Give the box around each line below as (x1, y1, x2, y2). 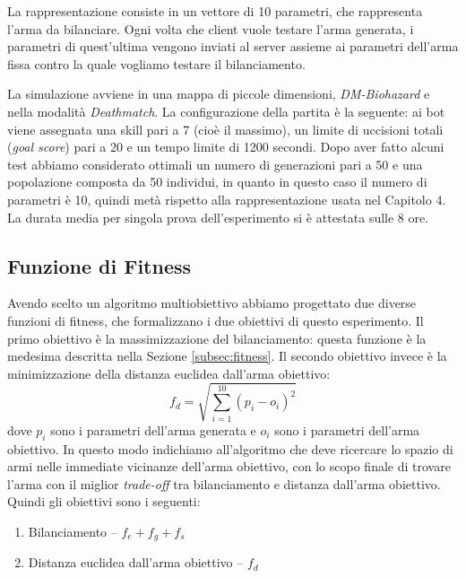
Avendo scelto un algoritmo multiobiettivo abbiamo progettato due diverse (7, 293, 417, 312)
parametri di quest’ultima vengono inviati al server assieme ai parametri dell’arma (7, 37, 459, 56)
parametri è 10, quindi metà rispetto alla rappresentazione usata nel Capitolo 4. (7, 189, 446, 208)
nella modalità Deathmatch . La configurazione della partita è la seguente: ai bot (7, 101, 445, 120)
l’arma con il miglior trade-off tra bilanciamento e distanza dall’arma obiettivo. (7, 474, 441, 493)
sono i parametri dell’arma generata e (50, 420, 256, 439)
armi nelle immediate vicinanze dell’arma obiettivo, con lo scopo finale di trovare (7, 457, 451, 476)
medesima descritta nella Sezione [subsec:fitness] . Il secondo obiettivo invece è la (7, 346, 447, 365)
